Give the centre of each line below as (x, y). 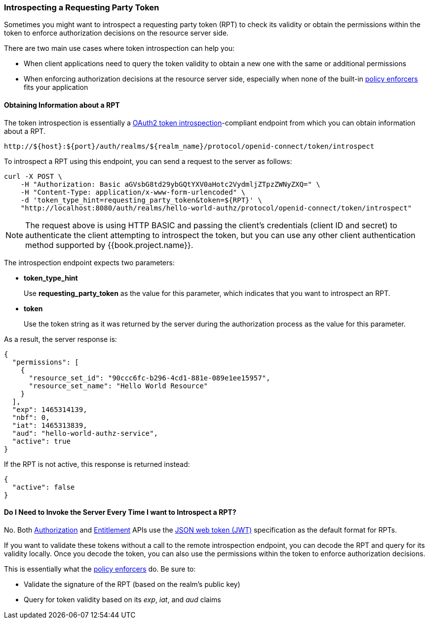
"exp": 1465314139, (50, 409)
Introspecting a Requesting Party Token (82, 7)
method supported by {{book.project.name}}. (109, 245)
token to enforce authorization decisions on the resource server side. (116, 33)
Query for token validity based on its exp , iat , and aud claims (122, 599)
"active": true (41, 441)
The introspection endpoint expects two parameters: (89, 262)
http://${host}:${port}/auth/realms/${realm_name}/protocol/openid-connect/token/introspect (189, 146)
